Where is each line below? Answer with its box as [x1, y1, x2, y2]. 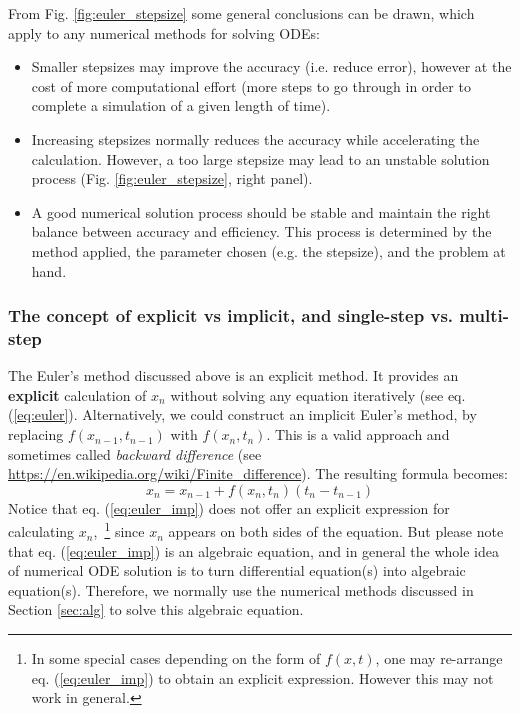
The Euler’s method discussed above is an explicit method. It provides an [8, 365, 459, 386]
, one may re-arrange [375, 648, 503, 669]
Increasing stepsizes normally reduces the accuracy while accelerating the [31, 128, 480, 149]
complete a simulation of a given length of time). [31, 95, 331, 116]
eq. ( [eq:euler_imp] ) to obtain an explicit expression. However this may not [31, 667, 494, 688]
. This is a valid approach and [266, 424, 450, 445]
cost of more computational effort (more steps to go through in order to [31, 75, 471, 96]
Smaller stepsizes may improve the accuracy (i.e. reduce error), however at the [31, 56, 512, 77]
